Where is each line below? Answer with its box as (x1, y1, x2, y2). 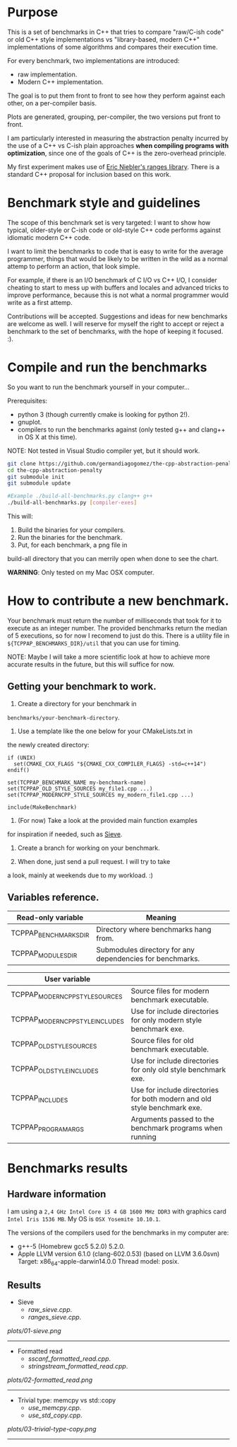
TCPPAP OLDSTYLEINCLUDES (11, 1064, 99, 1076)
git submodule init (7, 473, 65, 480)
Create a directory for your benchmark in (17, 699, 137, 708)
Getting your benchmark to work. (7, 681, 157, 693)
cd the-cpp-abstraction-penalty (7, 466, 102, 474)
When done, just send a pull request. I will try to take (17, 857, 171, 865)
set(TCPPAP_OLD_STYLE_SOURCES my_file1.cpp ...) (7, 785, 153, 792)
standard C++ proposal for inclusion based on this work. (7, 170, 171, 178)
